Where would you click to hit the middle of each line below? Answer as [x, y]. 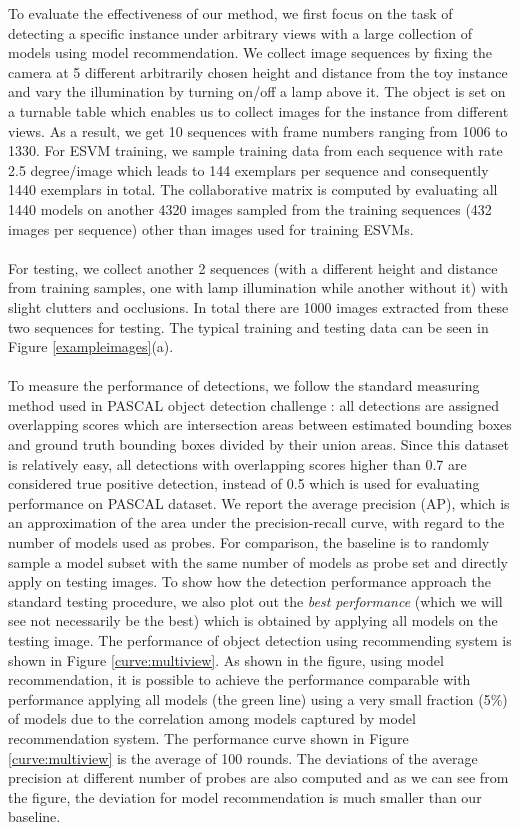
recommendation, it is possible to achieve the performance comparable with [239, 679]
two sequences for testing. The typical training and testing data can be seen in [248, 326]
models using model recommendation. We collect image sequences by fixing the [250, 52]
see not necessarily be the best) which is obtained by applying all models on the [253, 620]
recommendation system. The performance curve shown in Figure [208, 737]
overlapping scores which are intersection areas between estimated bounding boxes [260, 424]
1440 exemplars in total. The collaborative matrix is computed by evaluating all [253, 189]
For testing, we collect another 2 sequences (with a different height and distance [253, 267]
